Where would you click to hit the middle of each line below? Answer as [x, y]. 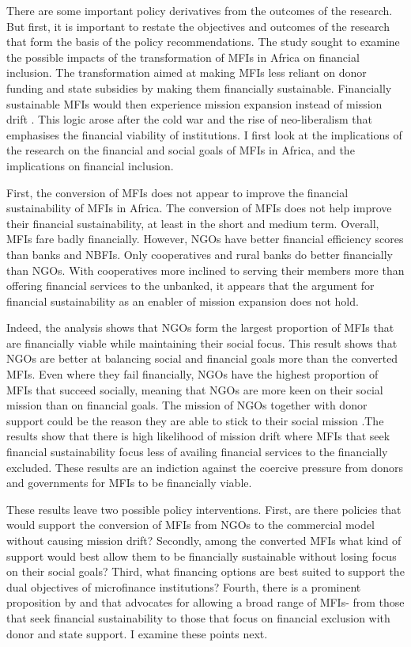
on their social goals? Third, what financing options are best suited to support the [205, 571]
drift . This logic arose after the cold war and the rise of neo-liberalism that [189, 119]
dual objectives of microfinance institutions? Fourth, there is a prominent [184, 586]
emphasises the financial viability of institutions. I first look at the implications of [204, 134]
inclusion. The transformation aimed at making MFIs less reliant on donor [187, 72]
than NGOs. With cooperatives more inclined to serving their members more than [205, 270]
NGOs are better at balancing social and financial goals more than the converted [202, 358]
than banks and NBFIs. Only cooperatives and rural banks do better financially [200, 254]
